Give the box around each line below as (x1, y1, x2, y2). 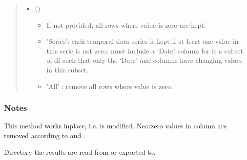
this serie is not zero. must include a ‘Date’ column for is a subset (46, 45, 243, 55)
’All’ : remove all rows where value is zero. (46, 81, 173, 91)
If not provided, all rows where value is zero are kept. (46, 19, 206, 30)
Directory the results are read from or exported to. (4, 146, 156, 157)
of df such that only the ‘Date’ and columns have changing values (46, 55, 243, 65)
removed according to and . (4, 130, 85, 140)
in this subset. (46, 64, 89, 74)
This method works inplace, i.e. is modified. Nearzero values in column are (4, 121, 227, 131)
